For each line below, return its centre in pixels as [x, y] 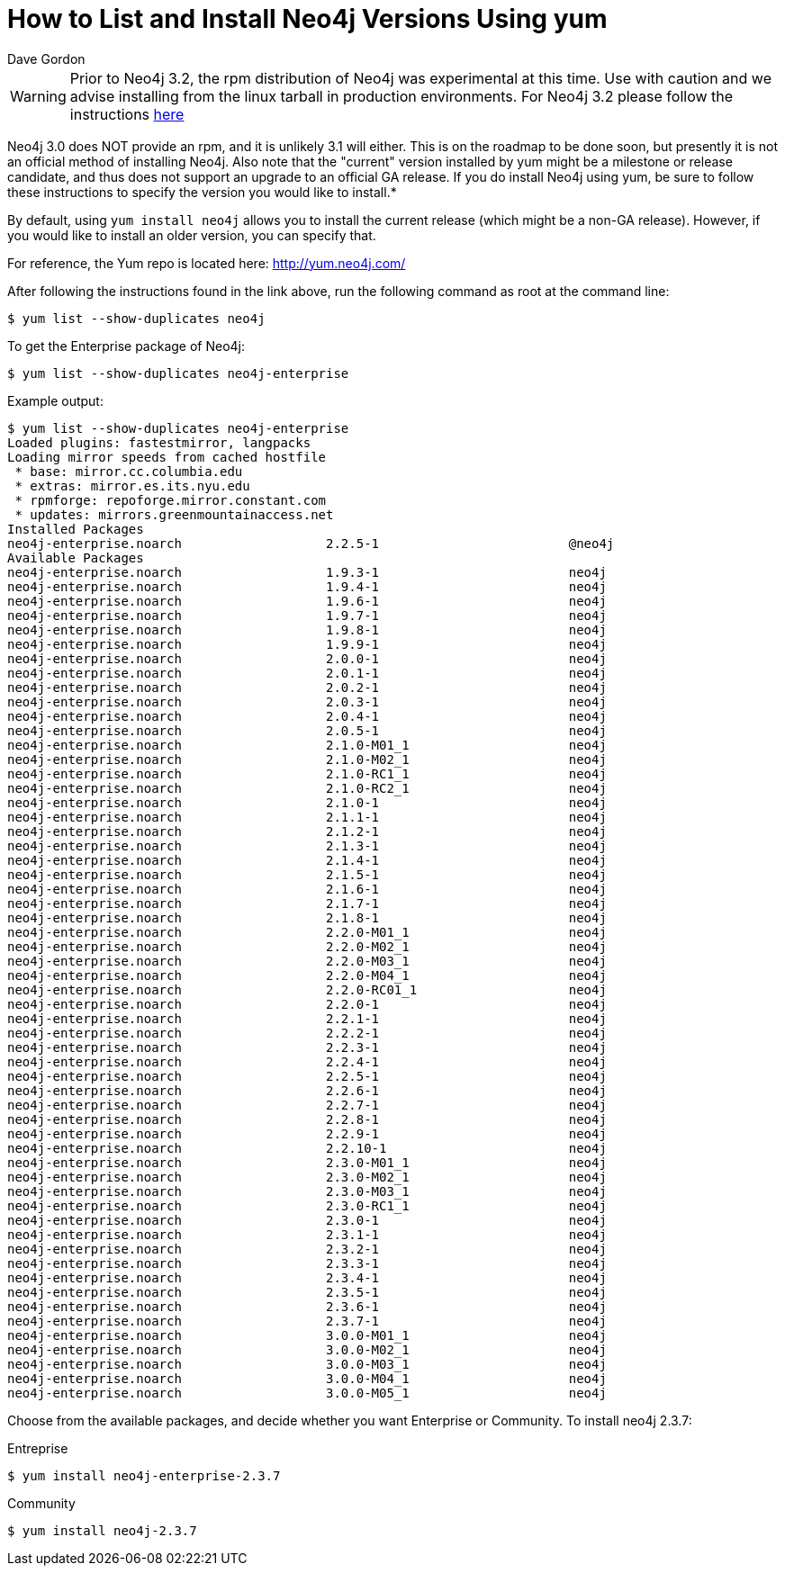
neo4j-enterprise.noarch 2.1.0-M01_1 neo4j [307, 745]
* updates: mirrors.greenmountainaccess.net [174, 514]
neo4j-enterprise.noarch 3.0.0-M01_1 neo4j [307, 1335]
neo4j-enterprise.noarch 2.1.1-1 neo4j [307, 817]
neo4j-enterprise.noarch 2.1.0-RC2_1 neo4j [307, 788]
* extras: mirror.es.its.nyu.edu [132, 485]
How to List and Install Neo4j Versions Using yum [307, 19]
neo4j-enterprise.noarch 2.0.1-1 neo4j [307, 673]
